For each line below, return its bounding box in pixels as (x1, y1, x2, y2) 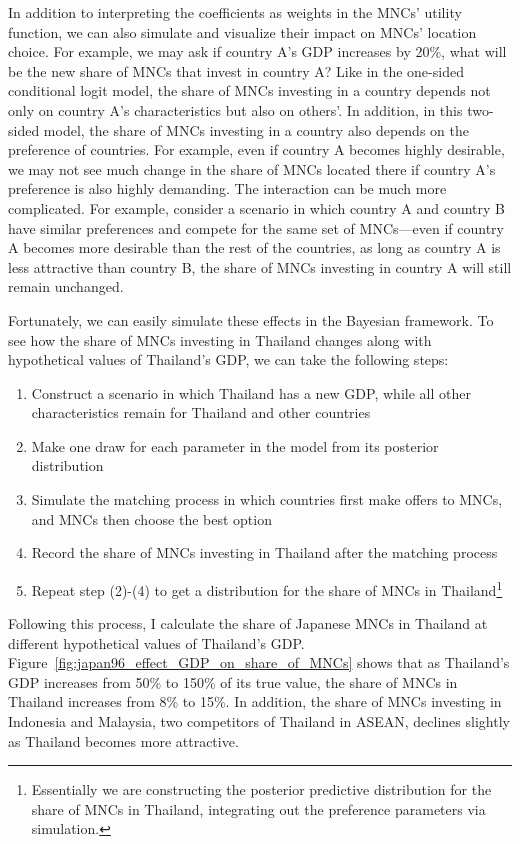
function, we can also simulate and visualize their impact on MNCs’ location (8, 21, 477, 42)
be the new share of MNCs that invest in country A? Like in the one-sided (8, 60, 464, 81)
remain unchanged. (8, 276, 124, 297)
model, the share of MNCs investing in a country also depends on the (43, 119, 469, 140)
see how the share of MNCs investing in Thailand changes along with (8, 329, 432, 350)
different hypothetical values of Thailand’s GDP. (8, 632, 305, 653)
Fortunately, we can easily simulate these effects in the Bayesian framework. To (8, 309, 494, 330)
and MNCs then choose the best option (31, 508, 272, 529)
